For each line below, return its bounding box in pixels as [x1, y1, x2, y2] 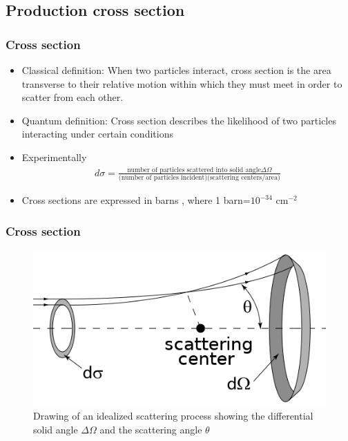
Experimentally [21, 149, 87, 164]
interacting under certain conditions [21, 126, 173, 141]
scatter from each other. [21, 90, 124, 104]
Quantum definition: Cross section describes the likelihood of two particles [21, 113, 336, 127]
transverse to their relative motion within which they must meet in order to [21, 76, 342, 91]
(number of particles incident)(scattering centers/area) [118, 174, 280, 182]
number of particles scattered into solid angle [127, 166, 261, 173]
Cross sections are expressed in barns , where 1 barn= [21, 193, 251, 207]
